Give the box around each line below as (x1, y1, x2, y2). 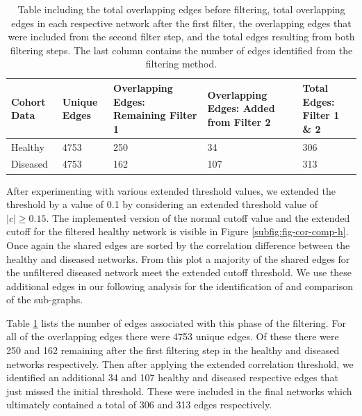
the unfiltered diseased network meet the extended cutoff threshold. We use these (6, 265, 352, 280)
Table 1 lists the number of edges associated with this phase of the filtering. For (6, 315, 346, 330)
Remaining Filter (113, 108, 197, 122)
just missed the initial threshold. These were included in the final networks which (6, 383, 352, 398)
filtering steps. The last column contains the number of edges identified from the (10, 42, 353, 57)
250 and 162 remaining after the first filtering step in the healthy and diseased (6, 343, 340, 358)
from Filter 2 (207, 114, 271, 129)
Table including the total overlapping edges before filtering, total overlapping (17, 2, 345, 16)
